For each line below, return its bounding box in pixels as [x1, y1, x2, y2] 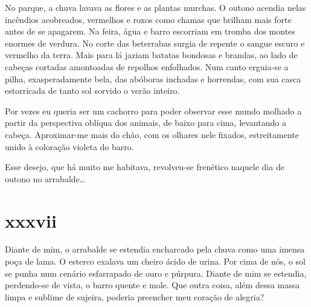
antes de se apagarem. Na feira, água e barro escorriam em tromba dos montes [5, 25, 295, 38]
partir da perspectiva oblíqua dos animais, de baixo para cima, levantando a [5, 116, 286, 129]
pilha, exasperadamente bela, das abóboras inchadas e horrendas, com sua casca [5, 72, 301, 85]
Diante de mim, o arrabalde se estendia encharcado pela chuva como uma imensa [5, 243, 305, 256]
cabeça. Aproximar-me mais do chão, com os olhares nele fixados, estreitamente [5, 128, 299, 140]
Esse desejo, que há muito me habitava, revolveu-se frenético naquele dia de [5, 160, 284, 173]
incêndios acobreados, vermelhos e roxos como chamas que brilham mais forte [5, 13, 292, 25]
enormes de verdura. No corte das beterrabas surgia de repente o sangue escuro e [5, 36, 305, 49]
